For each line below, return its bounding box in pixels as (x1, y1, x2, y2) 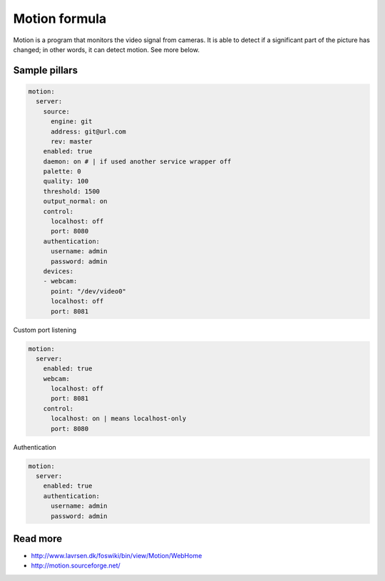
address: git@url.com (51, 127, 126, 136)
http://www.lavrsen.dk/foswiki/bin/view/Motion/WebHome (31, 552, 202, 560)
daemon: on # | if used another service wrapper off (43, 157, 232, 166)
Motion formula (13, 11, 107, 26)
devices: (43, 267, 74, 275)
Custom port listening (13, 325, 77, 334)
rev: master (51, 137, 93, 146)
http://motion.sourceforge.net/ (31, 561, 120, 570)
